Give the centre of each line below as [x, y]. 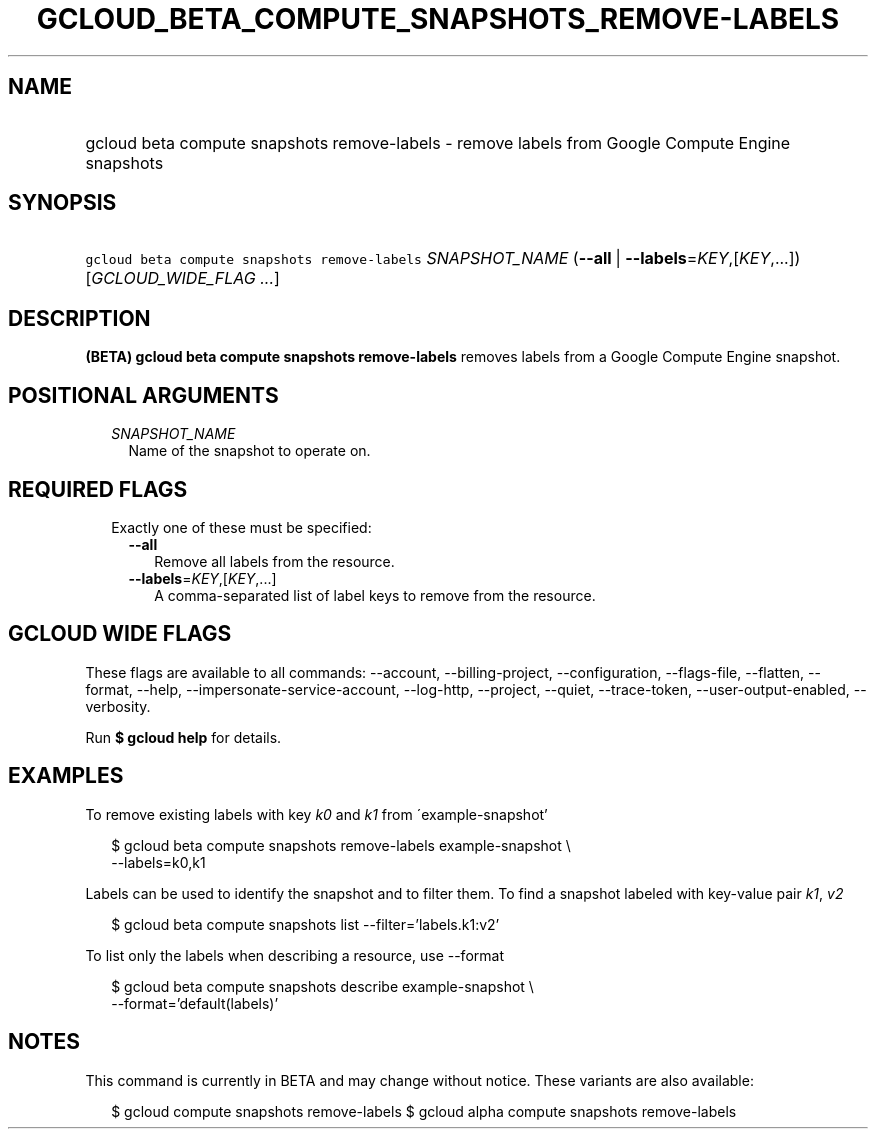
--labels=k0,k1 [158, 862]
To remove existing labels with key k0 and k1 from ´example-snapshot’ [316, 814]
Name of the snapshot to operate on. [249, 451]
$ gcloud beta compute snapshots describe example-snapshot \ [322, 986]
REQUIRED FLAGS [98, 489]
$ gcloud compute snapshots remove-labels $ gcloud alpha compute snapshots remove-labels [424, 1111]
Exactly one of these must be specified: [241, 527]
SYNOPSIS [62, 203]
